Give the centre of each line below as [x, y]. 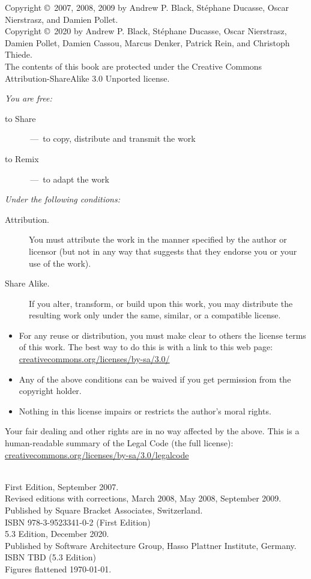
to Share [20, 118]
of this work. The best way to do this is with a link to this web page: [146, 347]
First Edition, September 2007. [62, 486]
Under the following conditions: [62, 199]
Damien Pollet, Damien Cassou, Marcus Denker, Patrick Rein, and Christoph [147, 42]
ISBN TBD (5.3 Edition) [51, 557]
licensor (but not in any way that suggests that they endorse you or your [163, 251]
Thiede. [19, 54]
